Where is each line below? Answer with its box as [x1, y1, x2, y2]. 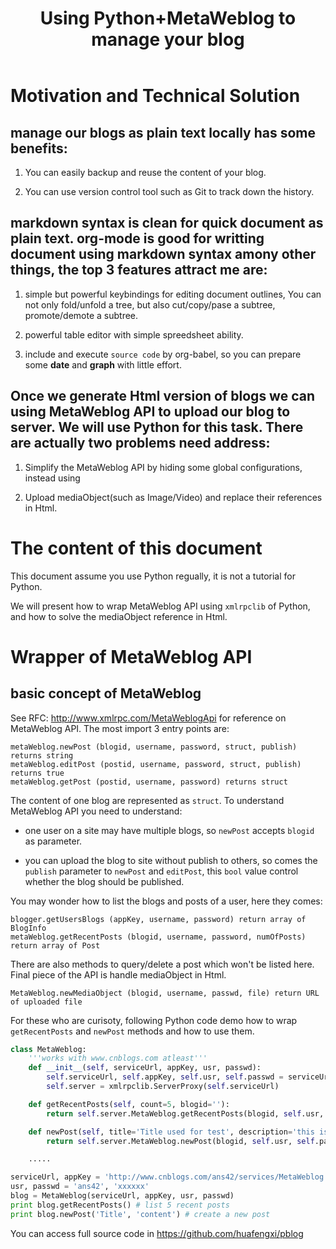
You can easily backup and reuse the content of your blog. [24, 167, 267, 178]
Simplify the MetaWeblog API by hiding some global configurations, [24, 461, 303, 473]
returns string [10, 750, 74, 761]
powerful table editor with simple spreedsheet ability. [24, 328, 244, 341]
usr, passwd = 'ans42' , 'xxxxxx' [10, 1182, 150, 1192]
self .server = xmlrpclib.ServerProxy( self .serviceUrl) [46, 1082, 280, 1092]
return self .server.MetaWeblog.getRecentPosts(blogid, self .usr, [46, 1108, 325, 1119]
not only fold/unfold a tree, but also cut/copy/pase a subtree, [24, 298, 276, 311]
